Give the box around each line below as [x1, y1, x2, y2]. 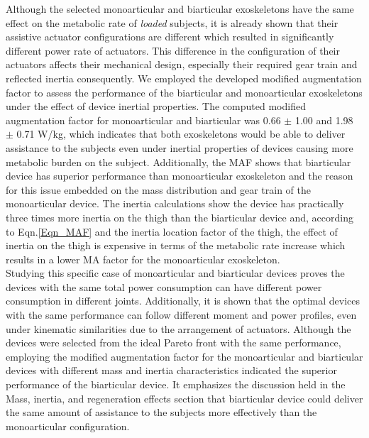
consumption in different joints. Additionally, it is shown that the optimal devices [6, 293, 360, 308]
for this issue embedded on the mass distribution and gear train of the [6, 182, 311, 197]
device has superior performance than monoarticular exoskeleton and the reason [6, 168, 353, 183]
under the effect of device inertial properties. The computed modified [6, 99, 306, 114]
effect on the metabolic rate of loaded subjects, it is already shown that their [6, 15, 338, 30]
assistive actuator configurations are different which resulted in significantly [6, 29, 334, 44]
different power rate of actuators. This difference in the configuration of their [6, 43, 340, 58]
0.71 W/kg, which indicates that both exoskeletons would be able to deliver [16, 126, 346, 141]
